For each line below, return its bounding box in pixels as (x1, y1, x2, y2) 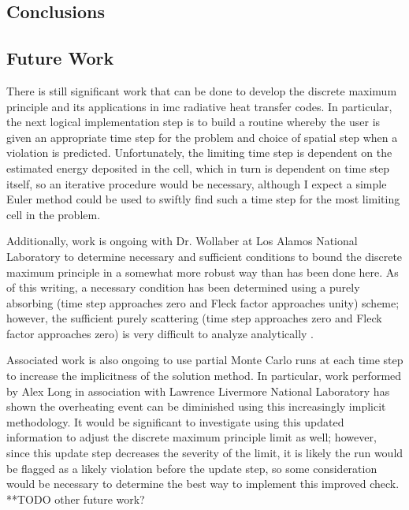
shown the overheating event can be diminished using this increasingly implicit (6, 398, 386, 415)
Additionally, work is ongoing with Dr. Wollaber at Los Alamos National (6, 233, 358, 249)
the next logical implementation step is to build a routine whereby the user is (6, 114, 381, 130)
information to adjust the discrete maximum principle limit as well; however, (6, 429, 377, 445)
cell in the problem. (6, 206, 101, 222)
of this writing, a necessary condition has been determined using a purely (6, 279, 360, 296)
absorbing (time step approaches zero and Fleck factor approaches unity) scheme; (6, 294, 400, 311)
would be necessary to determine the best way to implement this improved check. (6, 475, 400, 492)
